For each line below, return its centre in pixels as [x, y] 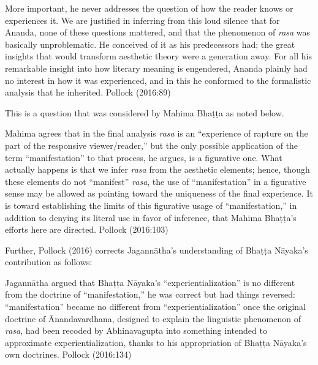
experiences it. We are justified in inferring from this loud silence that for [142, 20]
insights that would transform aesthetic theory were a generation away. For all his [158, 56]
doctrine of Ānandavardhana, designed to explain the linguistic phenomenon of [153, 318]
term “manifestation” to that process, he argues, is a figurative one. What [144, 157]
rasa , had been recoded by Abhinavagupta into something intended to [136, 330]
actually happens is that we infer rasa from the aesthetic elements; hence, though [157, 169]
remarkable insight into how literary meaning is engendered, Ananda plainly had [156, 68]
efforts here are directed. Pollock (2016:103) [87, 229]
